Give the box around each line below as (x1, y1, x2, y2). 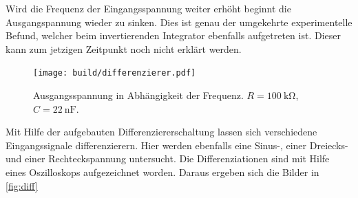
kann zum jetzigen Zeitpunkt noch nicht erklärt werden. (6, 41, 242, 56)
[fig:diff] (6, 178, 38, 192)
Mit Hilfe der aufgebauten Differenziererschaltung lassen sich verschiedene (6, 124, 317, 139)
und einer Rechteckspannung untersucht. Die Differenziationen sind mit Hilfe (6, 151, 330, 166)
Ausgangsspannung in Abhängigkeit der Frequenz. (33, 88, 244, 102)
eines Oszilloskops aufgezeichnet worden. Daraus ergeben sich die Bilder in (6, 165, 319, 179)
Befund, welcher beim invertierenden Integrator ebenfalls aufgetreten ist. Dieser (6, 28, 341, 43)
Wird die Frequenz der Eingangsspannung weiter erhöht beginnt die (6, 1, 291, 15)
